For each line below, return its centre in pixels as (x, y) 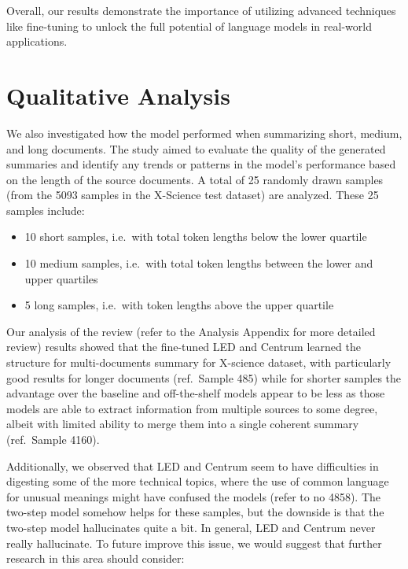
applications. (37, 41)
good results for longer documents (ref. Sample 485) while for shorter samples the (204, 377)
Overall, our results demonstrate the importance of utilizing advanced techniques (201, 10)
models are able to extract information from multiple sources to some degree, (192, 408)
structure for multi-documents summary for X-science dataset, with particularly (199, 362)
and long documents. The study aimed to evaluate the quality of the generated (196, 148)
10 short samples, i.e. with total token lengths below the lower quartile (196, 236)
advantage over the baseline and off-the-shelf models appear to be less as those (196, 393)
